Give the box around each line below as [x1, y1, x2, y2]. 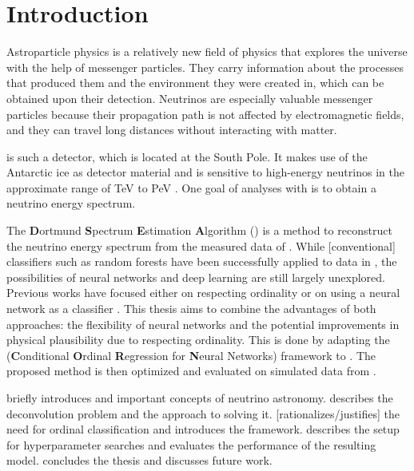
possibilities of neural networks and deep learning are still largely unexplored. [6, 268, 385, 285]
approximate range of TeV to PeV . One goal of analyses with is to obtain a [6, 179, 376, 196]
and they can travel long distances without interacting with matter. [6, 121, 337, 138]
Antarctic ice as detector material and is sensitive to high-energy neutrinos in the [6, 164, 404, 180]
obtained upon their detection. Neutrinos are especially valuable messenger [6, 89, 373, 106]
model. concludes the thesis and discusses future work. [6, 452, 273, 469]
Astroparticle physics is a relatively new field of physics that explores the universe [6, 43, 408, 60]
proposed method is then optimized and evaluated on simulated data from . [6, 362, 376, 379]
